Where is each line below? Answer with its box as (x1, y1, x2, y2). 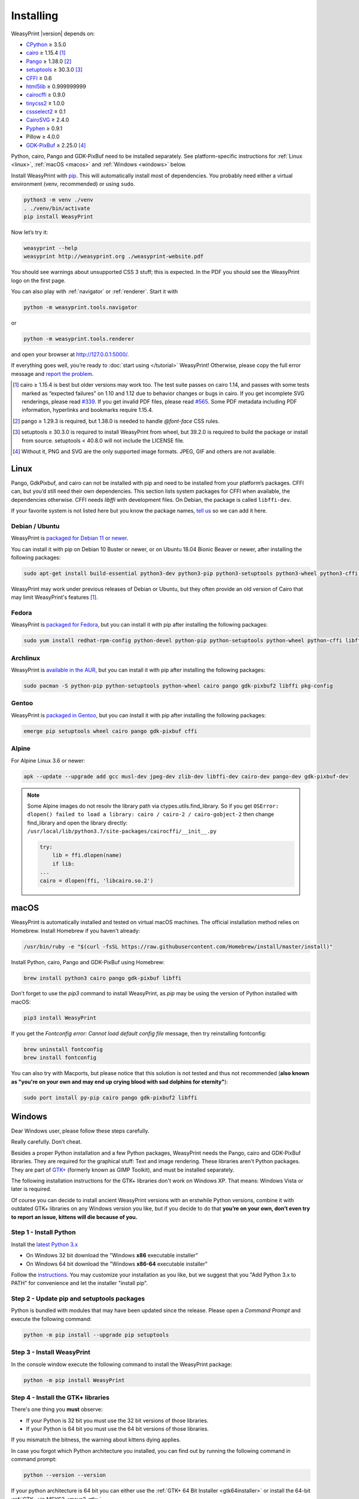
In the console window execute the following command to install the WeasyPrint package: (11, 1360, 233, 1368)
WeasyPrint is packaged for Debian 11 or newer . (11, 534, 129, 542)
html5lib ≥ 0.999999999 (26, 83, 86, 90)
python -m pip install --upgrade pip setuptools (23, 1331, 169, 1338)
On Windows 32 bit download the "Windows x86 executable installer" (26, 1252, 199, 1259)
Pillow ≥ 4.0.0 (26, 133, 60, 140)
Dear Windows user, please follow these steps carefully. (11, 1127, 150, 1134)
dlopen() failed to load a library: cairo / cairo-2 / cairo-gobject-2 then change (27, 811, 275, 818)
